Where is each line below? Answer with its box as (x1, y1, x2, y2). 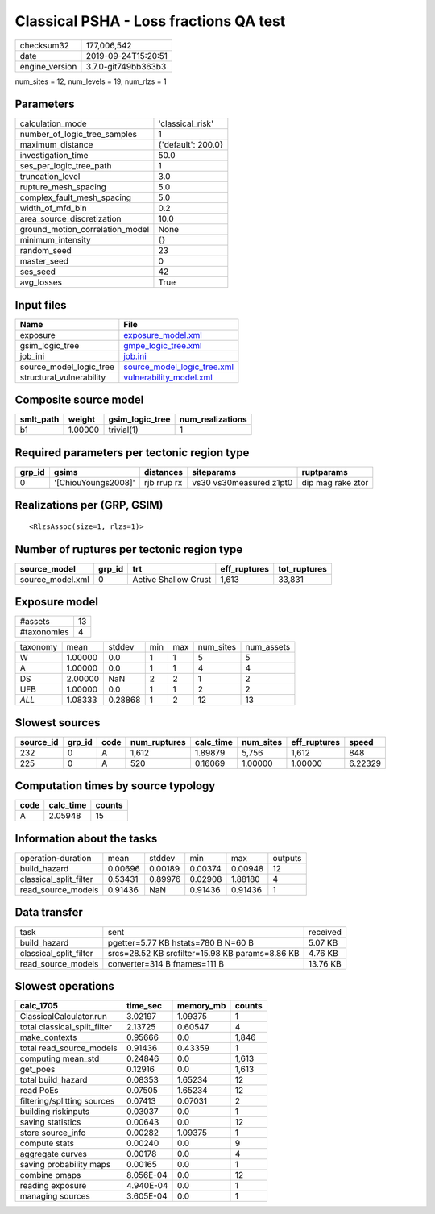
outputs (272, 852, 302, 863)
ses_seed (19, 266, 56, 277)
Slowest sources (14, 716, 101, 730)
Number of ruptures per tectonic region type (14, 543, 243, 556)
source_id (19, 736, 59, 747)
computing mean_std (19, 1053, 100, 1064)
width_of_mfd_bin (19, 202, 88, 214)
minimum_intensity (19, 235, 92, 246)
